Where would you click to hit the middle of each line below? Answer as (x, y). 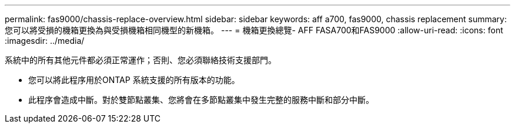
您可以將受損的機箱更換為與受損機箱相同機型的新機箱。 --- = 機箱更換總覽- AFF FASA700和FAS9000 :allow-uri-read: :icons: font (254, 30)
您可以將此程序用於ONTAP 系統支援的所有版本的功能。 (134, 80)
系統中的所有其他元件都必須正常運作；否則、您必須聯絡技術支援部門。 (141, 60)
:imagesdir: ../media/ (45, 41)
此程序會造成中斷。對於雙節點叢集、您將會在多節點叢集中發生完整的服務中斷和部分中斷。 (201, 100)
